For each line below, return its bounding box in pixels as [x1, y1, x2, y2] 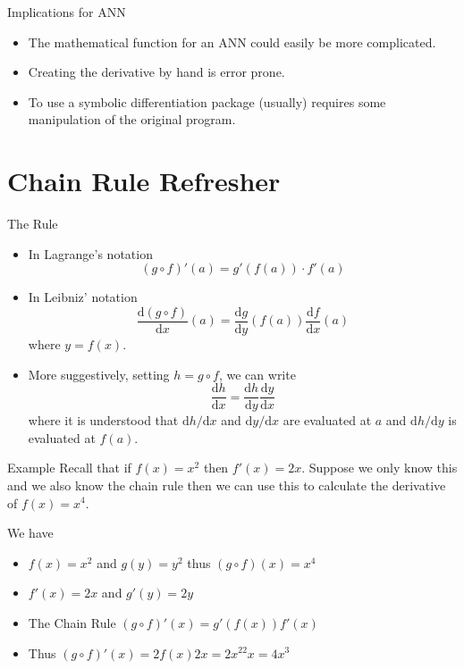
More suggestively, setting [28, 364, 170, 383]
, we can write [218, 364, 296, 383]
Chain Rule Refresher [7, 163, 281, 199]
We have [7, 523, 54, 542]
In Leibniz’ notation [28, 288, 138, 306]
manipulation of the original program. [28, 110, 236, 129]
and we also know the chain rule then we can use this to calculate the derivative [7, 475, 446, 494]
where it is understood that [28, 411, 179, 430]
